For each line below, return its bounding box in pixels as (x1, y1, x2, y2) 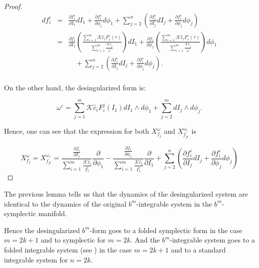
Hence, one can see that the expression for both (4, 126, 149, 136)
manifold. (38, 208, 67, 219)
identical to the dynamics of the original (4, 198, 127, 209)
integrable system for (4, 254, 68, 265)
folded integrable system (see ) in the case (4, 244, 132, 255)
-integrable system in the (136, 198, 212, 209)
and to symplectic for (41, 235, 106, 245)
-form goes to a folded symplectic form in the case (90, 225, 243, 235)
